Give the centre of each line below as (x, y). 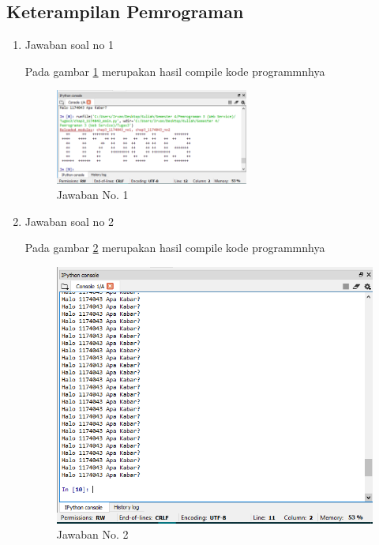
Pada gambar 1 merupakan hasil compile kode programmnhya (175, 71)
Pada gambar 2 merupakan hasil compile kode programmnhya (175, 248)
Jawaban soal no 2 (69, 221)
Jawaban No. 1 (92, 195)
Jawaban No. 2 (92, 534)
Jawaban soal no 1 (69, 45)
